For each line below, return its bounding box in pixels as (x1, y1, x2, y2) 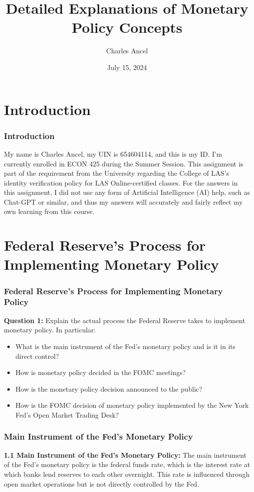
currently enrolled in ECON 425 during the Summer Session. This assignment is (4, 158, 244, 168)
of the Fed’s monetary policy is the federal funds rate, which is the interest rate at (4, 459, 250, 469)
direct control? (15, 351, 59, 361)
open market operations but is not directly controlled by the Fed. (4, 478, 199, 489)
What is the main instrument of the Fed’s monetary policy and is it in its (15, 341, 236, 351)
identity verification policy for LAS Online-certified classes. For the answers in (4, 177, 238, 187)
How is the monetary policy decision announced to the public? (15, 383, 202, 394)
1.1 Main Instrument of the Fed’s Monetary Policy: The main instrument (4, 449, 247, 460)
